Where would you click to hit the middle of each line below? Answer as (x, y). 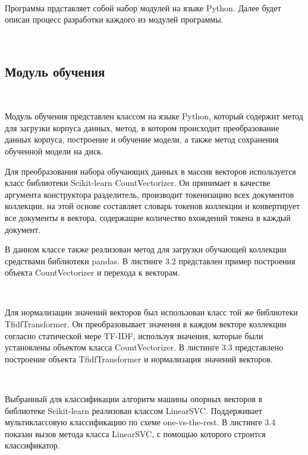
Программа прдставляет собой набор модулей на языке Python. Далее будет (143, 7)
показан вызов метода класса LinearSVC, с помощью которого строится (135, 433)
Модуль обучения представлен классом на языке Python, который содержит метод (154, 116)
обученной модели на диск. (54, 151)
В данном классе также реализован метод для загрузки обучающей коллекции (146, 249)
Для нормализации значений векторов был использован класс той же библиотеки (151, 312)
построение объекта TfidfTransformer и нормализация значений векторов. (139, 358)
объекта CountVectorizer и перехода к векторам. (92, 272)
